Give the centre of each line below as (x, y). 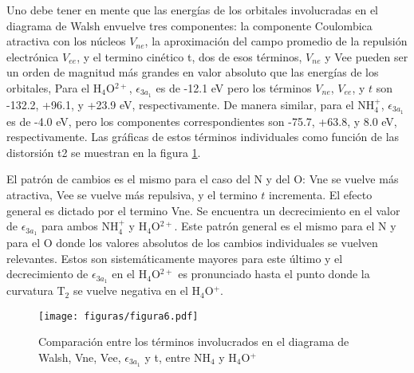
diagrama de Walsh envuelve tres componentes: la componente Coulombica (189, 25)
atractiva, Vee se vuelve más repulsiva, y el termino (132, 195)
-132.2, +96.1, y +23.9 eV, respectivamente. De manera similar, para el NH (191, 104)
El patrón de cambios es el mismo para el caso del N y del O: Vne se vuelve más (203, 179)
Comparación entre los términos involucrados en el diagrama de (194, 342)
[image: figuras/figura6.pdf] (118, 316)
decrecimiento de (47, 274)
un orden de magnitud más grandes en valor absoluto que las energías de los (193, 72)
